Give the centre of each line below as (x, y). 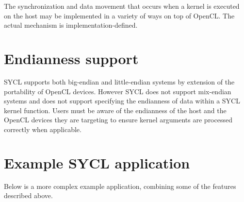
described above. (28, 195)
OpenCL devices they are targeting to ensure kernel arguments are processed (118, 120)
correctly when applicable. (43, 129)
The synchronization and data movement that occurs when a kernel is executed (122, 6)
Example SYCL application (97, 162)
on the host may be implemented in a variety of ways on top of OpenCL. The (119, 15)
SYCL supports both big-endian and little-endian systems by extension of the (119, 81)
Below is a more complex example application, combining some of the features (120, 186)
